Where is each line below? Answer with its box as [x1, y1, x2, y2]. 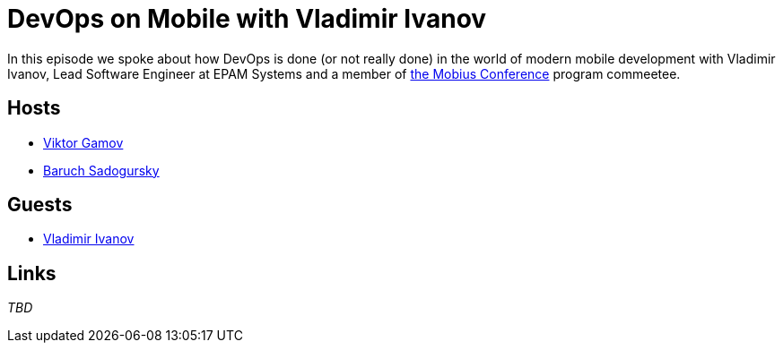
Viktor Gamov [43, 134, 124, 150]
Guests [7, 193, 73, 217]
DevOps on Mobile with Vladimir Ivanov [7, 4, 487, 34]
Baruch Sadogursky [43, 162, 160, 178]
